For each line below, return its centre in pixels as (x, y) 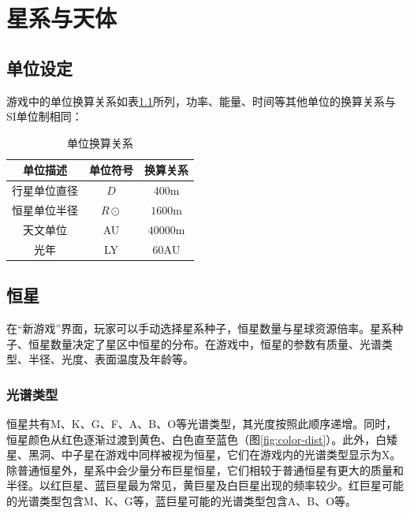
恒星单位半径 (45, 210)
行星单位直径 (45, 190)
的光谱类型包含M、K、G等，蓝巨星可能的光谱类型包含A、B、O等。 (182, 501)
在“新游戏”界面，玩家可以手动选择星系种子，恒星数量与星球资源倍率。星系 (199, 328)
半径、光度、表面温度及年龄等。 (111, 359)
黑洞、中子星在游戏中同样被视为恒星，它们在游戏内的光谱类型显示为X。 (214, 454)
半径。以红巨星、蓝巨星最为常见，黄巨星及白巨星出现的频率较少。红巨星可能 (205, 485)
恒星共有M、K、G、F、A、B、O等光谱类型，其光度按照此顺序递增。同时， (202, 424)
